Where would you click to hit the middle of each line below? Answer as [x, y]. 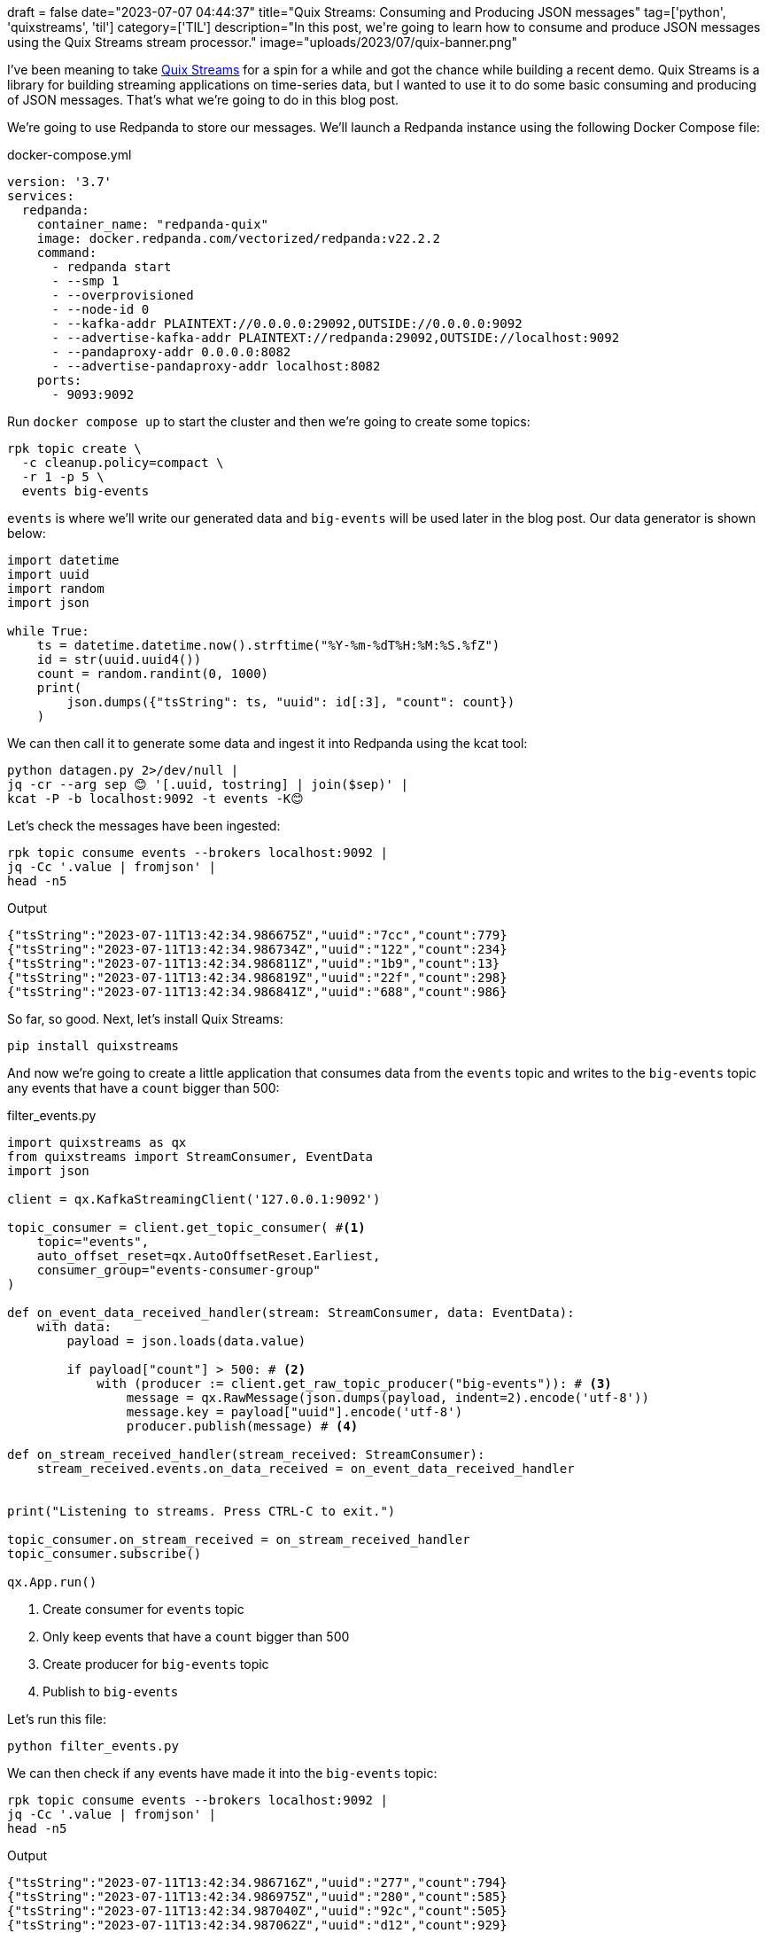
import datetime [63, 560]
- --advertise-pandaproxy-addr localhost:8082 [216, 366]
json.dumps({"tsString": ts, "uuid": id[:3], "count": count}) [291, 702]
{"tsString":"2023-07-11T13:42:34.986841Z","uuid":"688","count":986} [257, 992]
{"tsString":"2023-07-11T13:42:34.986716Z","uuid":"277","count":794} [257, 1882]
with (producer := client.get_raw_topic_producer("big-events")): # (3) [354, 1383]
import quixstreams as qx [97, 1142]
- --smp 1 [85, 281]
